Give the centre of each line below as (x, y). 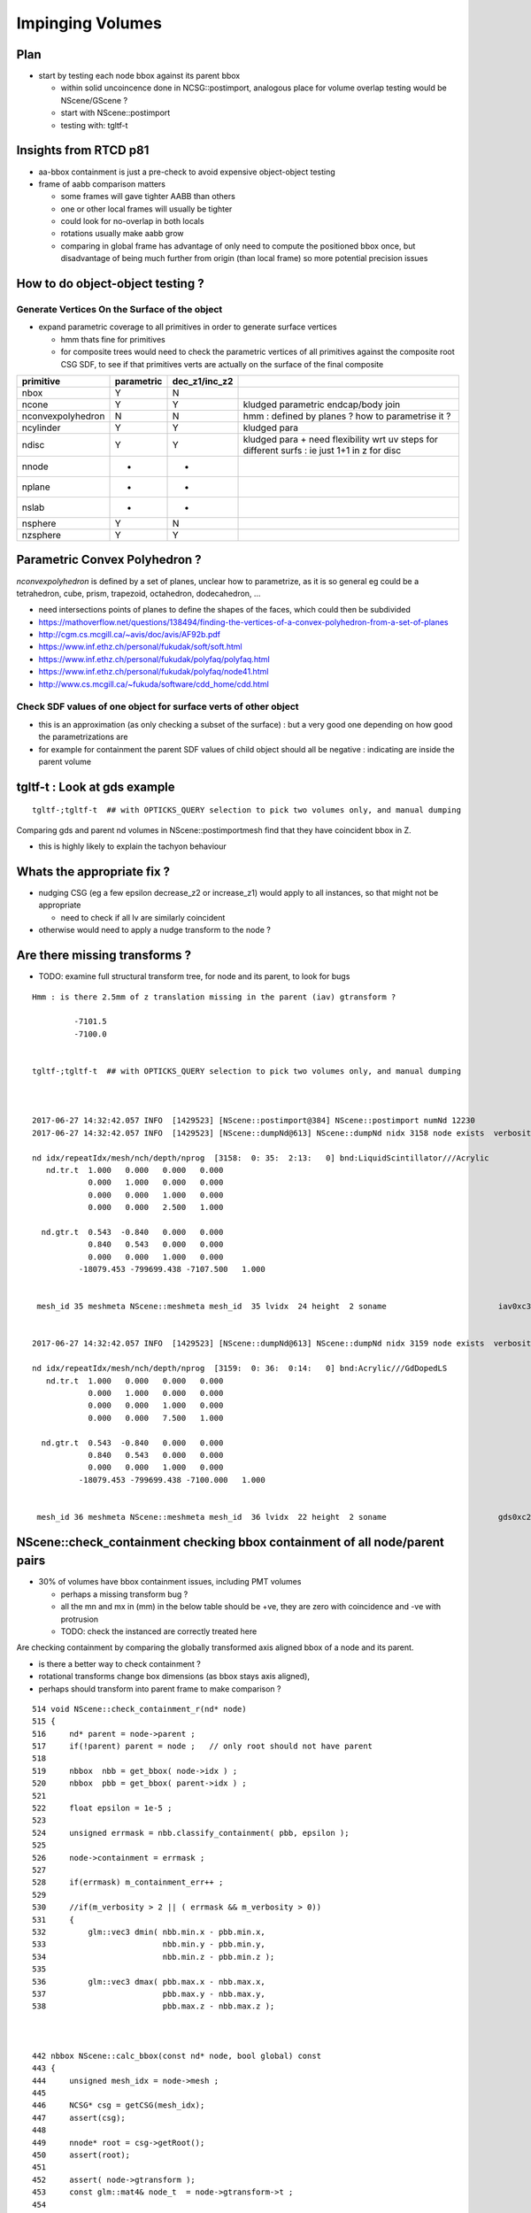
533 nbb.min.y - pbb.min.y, (149, 1944)
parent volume (65, 761)
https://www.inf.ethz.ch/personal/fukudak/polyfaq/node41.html (154, 672)
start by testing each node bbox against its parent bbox (139, 76)
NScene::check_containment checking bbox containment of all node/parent (230, 1542)
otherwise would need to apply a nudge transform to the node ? (155, 930)
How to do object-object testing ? (110, 284)
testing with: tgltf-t (94, 125)
